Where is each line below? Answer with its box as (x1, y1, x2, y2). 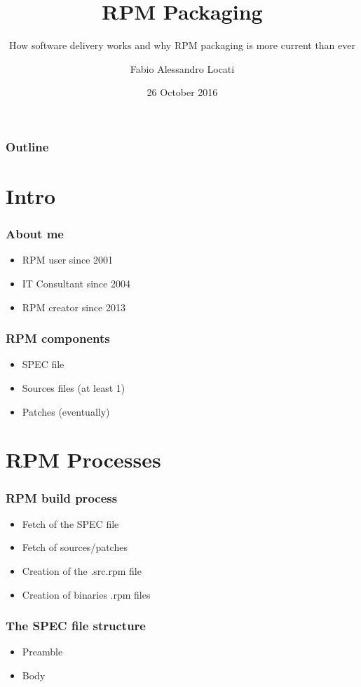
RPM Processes (6, 445, 161, 474)
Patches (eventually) (22, 404, 110, 419)
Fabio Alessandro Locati (130, 61, 235, 76)
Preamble (22, 644, 63, 659)
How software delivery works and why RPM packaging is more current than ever (9, 38, 355, 53)
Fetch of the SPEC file (22, 516, 119, 531)
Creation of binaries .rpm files (22, 587, 151, 601)
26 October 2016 (147, 85, 218, 100)
